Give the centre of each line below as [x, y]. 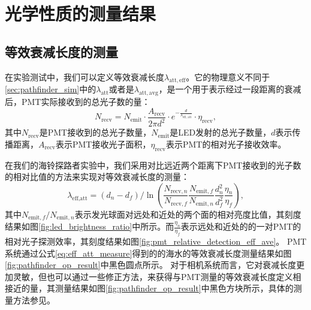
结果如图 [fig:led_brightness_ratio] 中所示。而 [90, 226]
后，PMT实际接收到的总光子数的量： [78, 102]
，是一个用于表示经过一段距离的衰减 [230, 89]
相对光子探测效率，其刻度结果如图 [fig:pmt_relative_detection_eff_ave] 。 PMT [156, 241]
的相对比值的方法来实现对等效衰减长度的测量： [97, 177]
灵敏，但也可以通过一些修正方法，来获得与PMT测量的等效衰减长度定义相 [157, 276]
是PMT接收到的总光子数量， [95, 132]
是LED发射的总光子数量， [221, 132]
